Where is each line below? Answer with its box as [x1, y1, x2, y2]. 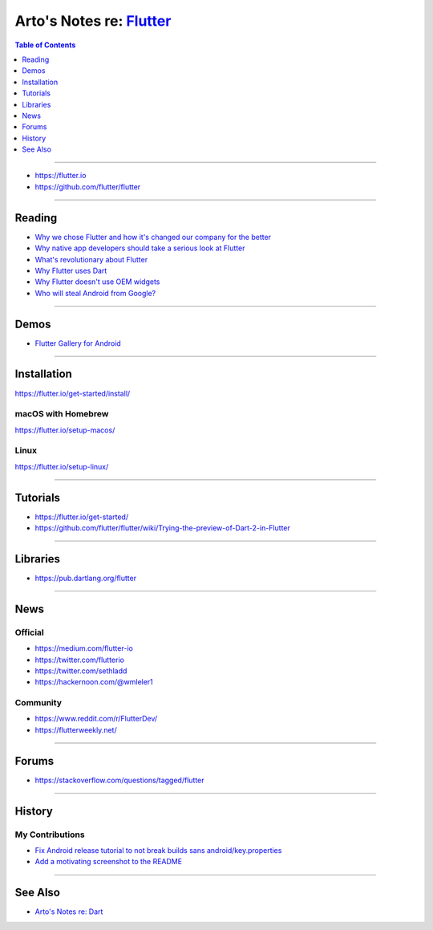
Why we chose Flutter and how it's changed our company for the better [34, 232, 272, 242]
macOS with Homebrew [14, 408, 109, 420]
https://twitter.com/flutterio [34, 655, 124, 664]
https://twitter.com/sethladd [34, 666, 127, 676]
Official [14, 627, 44, 638]
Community [14, 697, 62, 709]
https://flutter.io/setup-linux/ [14, 461, 109, 471]
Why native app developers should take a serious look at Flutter [34, 243, 245, 253]
